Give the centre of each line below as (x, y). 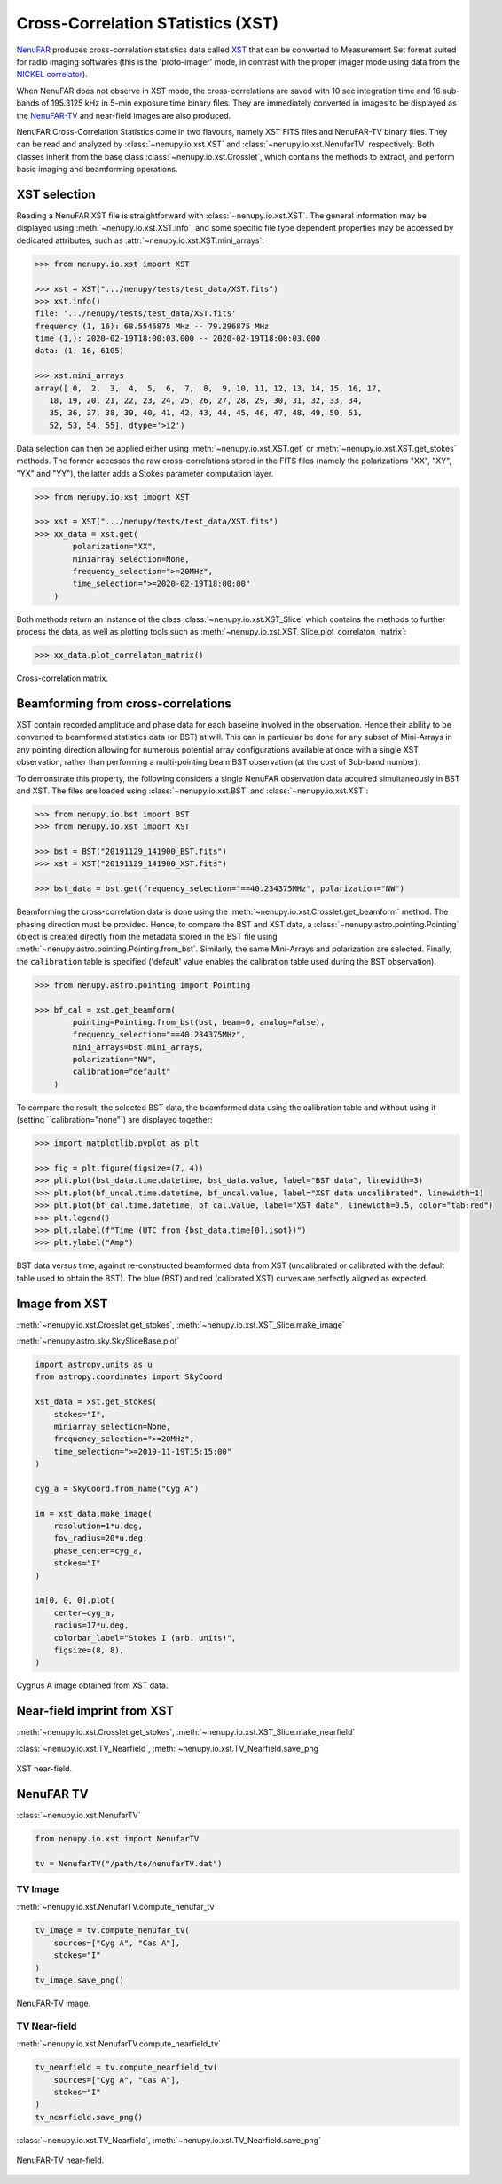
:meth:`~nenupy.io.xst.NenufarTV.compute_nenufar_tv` (117, 1907)
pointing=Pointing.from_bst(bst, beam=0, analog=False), (199, 1022)
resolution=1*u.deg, (98, 1526)
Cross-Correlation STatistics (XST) (148, 23)
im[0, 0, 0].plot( (75, 1601)
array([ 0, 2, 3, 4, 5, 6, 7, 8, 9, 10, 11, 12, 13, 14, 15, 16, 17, (208, 388)
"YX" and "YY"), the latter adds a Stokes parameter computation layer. (145, 473)
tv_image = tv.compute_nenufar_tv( (112, 1931)
